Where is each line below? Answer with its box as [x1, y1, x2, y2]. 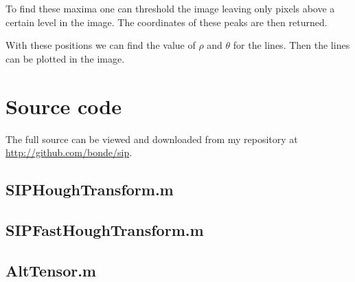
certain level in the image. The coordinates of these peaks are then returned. [5, 14, 328, 29]
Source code [5, 91, 122, 120]
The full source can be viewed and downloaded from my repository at [5, 131, 298, 146]
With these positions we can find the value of [5, 38, 196, 52]
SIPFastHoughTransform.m [5, 219, 204, 240]
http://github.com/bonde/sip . [5, 145, 133, 160]
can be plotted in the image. [5, 51, 125, 65]
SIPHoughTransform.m [5, 179, 174, 200]
